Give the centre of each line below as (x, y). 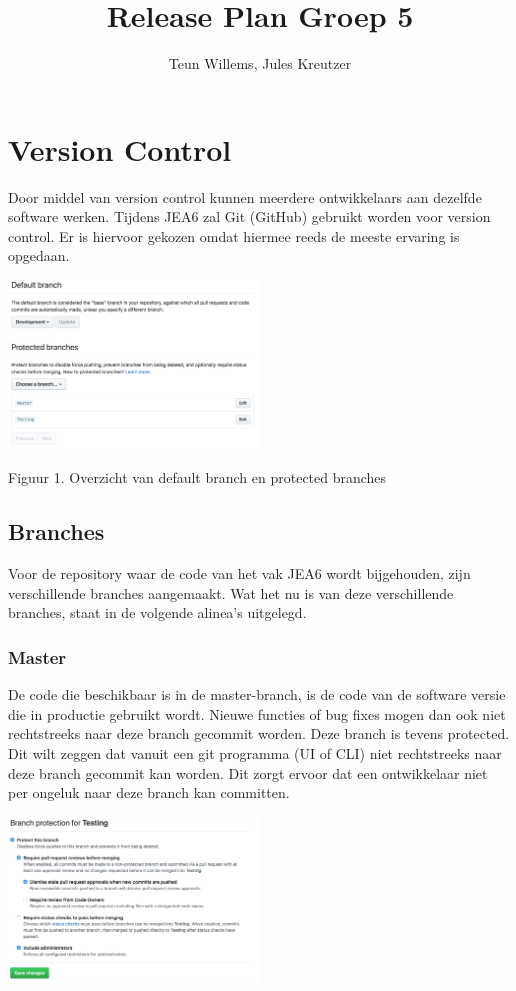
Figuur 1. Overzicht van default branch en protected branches (197, 477)
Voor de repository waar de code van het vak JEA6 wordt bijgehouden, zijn (239, 573)
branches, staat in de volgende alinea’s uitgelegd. (157, 612)
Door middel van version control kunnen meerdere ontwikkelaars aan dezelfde (245, 196)
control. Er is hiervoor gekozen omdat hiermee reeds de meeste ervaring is (234, 235)
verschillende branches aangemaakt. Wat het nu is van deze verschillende (231, 592)
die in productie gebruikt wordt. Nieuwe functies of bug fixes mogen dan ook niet (257, 713)
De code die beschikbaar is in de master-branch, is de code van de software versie (257, 694)
